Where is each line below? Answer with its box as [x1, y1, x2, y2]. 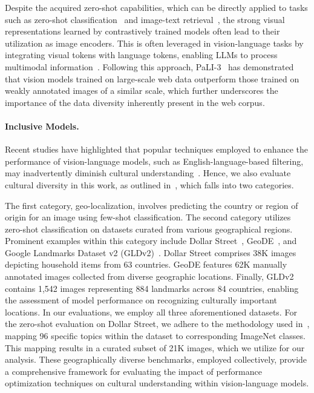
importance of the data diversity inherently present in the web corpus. [5, 96, 265, 108]
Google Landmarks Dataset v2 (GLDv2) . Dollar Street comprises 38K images [5, 246, 296, 259]
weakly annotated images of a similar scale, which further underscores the [5, 84, 278, 97]
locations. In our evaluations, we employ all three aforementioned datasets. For [5, 305, 297, 318]
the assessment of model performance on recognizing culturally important [5, 294, 278, 306]
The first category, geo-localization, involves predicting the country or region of [5, 199, 298, 211]
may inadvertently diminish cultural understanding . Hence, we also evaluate [5, 167, 291, 179]
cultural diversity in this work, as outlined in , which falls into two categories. [5, 178, 294, 191]
